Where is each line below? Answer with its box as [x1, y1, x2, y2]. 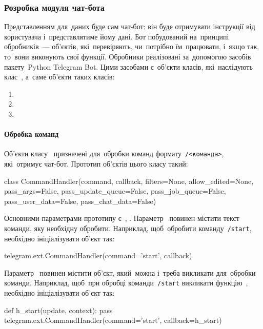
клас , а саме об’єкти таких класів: [4, 71, 115, 82]
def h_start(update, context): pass [4, 304, 113, 315]
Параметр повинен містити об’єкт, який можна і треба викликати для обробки [4, 267, 256, 278]
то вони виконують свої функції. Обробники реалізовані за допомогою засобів [4, 51, 251, 61]
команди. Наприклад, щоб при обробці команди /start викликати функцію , [4, 277, 248, 288]
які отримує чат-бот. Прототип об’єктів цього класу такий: [4, 158, 188, 169]
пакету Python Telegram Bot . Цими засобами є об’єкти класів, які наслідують [4, 61, 253, 72]
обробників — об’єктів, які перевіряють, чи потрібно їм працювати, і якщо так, [4, 41, 259, 52]
